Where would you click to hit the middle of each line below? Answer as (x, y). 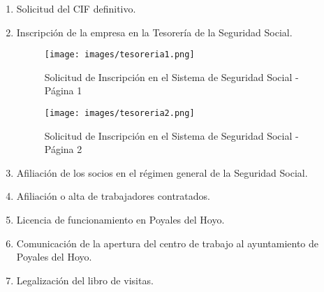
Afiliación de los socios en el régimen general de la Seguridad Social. (162, 172)
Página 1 (63, 90)
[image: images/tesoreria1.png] (119, 55)
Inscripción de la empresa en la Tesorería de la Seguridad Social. (154, 32)
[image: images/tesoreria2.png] (119, 114)
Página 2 (63, 149)
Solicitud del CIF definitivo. (76, 8)
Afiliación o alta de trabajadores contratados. (113, 196)
